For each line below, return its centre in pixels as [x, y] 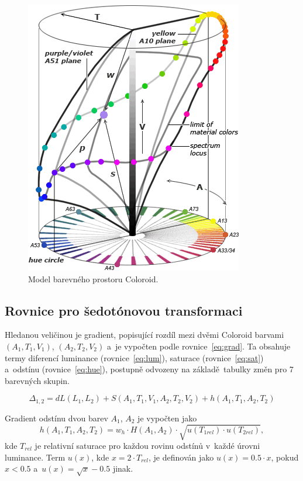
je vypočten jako [167, 418]
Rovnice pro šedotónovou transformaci [124, 310]
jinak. [123, 468]
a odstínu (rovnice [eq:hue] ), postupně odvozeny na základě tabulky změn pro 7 [149, 369]
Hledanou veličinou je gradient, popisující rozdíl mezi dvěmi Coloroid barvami [144, 335]
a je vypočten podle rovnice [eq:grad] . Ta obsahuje [199, 346]
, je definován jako [181, 457]
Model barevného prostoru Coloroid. [93, 278]
